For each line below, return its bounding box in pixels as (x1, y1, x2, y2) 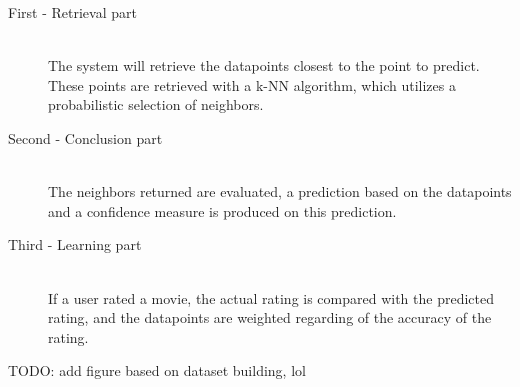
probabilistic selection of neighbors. (48, 94, 264, 115)
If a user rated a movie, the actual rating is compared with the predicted (48, 287, 494, 308)
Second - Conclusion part (8, 127, 163, 148)
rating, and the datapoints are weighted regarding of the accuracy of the (48, 307, 492, 328)
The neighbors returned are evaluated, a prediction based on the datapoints (48, 181, 512, 202)
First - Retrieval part (8, 2, 137, 22)
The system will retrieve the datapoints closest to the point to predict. (48, 55, 480, 76)
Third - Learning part (8, 234, 142, 255)
